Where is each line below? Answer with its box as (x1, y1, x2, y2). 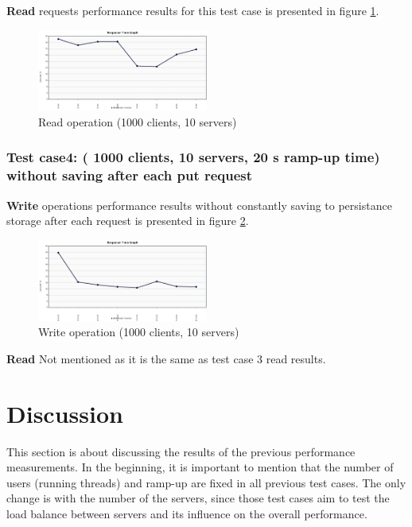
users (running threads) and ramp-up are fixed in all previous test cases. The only (6, 474, 406, 490)
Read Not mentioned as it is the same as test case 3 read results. (6, 350, 326, 366)
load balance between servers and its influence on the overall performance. (6, 505, 367, 521)
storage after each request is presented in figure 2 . (6, 212, 249, 229)
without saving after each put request (6, 165, 253, 185)
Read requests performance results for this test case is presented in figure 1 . (6, 2, 379, 18)
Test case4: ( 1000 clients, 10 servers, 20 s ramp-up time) (6, 147, 380, 167)
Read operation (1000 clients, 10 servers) (38, 113, 237, 130)
